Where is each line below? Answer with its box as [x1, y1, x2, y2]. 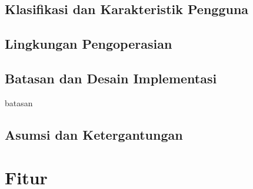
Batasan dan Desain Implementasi [5, 69, 217, 87]
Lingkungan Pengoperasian [5, 35, 172, 53]
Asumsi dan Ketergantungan [5, 125, 183, 143]
